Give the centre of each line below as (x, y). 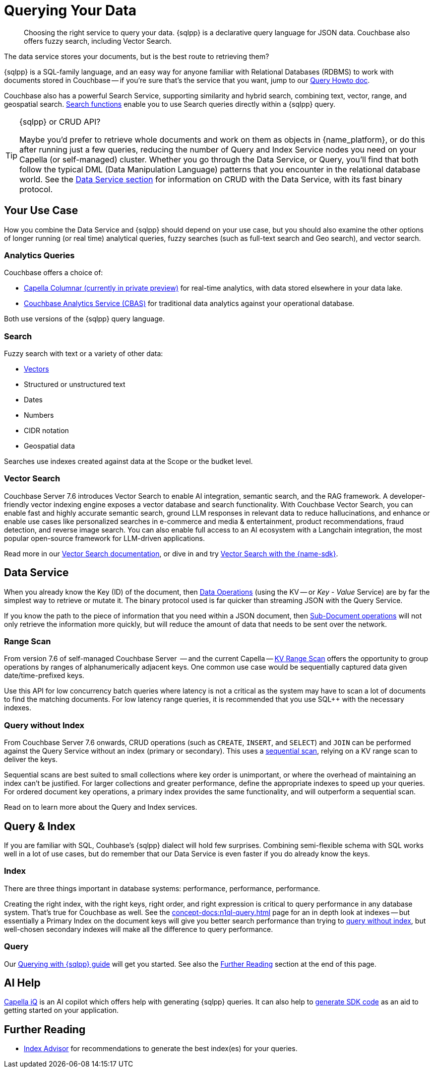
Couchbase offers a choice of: (54, 273)
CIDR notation (46, 431)
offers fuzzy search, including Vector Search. (98, 41)
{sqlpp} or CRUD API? (60, 121)
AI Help (22, 983)
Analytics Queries (39, 255)
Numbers (39, 415)
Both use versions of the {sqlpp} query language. (84, 319)
